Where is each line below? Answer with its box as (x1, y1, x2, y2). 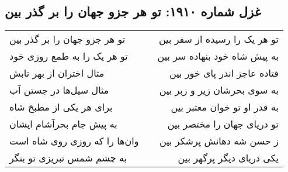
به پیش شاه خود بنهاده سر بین (157, 49, 279, 63)
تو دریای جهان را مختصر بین (167, 117, 279, 131)
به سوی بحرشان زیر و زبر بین (159, 83, 279, 97)
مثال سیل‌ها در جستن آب (9, 83, 109, 97)
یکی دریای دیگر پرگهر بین (178, 151, 279, 165)
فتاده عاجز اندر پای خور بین (169, 66, 279, 80)
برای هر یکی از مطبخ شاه (9, 100, 113, 114)
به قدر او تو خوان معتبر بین (171, 100, 279, 114)
